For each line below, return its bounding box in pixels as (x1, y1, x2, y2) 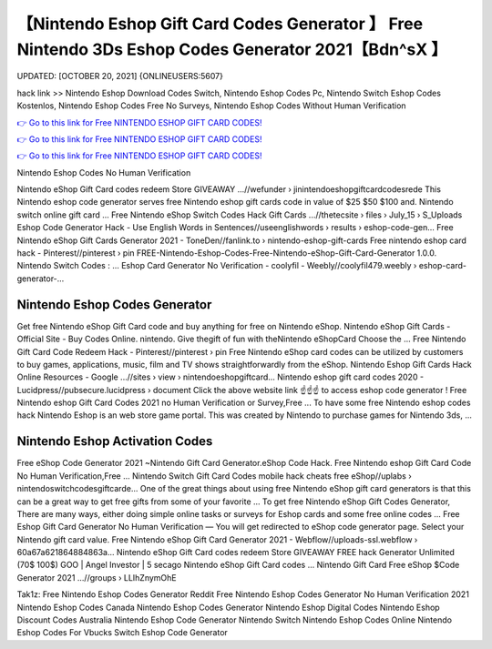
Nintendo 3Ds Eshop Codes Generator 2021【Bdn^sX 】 (16, 39, 448, 59)
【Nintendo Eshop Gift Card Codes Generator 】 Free (16, 14, 424, 34)
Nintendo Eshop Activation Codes (16, 433, 213, 450)
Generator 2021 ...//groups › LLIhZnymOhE (16, 572, 177, 583)
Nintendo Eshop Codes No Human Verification (16, 167, 191, 177)
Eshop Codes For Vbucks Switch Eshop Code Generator (16, 627, 228, 638)
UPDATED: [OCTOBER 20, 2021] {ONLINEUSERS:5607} (16, 71, 223, 82)
